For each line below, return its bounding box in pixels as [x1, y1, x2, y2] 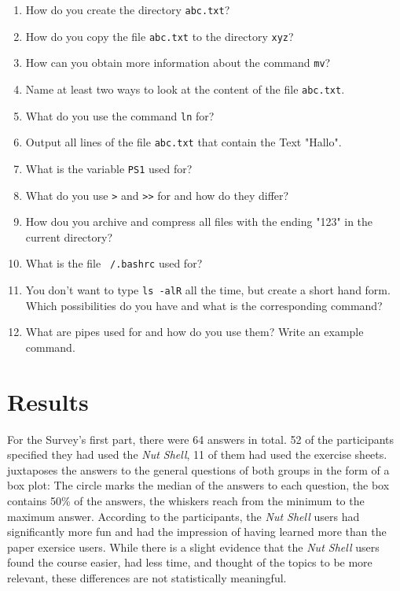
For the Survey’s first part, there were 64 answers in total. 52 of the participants [7, 430, 394, 447]
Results [7, 385, 89, 417]
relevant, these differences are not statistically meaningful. [7, 570, 287, 585]
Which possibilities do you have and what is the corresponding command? [25, 297, 383, 313]
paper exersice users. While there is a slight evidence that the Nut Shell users [7, 538, 380, 555]
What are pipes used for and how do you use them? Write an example [25, 323, 364, 340]
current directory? [25, 228, 113, 245]
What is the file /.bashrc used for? [25, 255, 203, 271]
